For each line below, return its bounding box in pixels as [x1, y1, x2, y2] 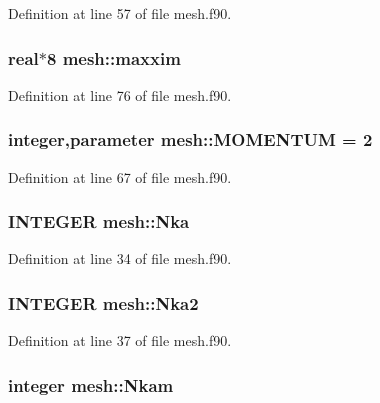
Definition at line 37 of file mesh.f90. [8, 330, 232, 351]
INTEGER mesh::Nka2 [8, 290, 199, 315]
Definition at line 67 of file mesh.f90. [8, 166, 232, 187]
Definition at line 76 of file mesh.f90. [8, 84, 232, 105]
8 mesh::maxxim [46, 45, 181, 70]
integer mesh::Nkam [8, 372, 174, 397]
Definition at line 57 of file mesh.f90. [8, 3, 232, 23]
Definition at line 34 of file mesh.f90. [8, 248, 232, 269]
